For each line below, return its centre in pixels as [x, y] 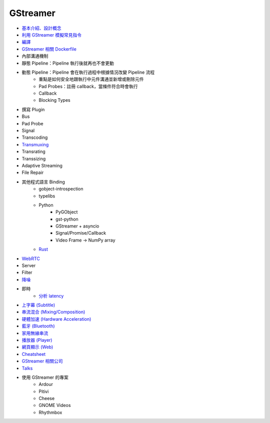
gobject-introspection [61, 189]
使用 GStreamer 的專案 [45, 377]
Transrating [33, 152]
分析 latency [51, 296]
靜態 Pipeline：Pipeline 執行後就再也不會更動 [68, 63]
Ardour [46, 384]
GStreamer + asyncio [77, 226]
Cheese [47, 398]
